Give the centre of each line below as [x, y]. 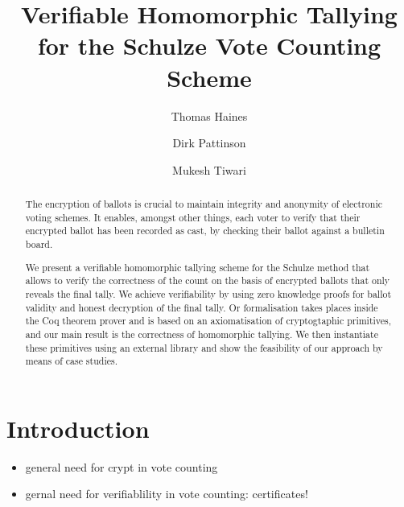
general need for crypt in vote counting [122, 466]
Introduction [78, 428]
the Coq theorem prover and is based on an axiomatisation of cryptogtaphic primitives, [208, 321]
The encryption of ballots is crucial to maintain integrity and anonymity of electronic [204, 204]
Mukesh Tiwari [209, 169]
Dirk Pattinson [209, 143]
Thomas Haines [209, 115]
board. [39, 244]
